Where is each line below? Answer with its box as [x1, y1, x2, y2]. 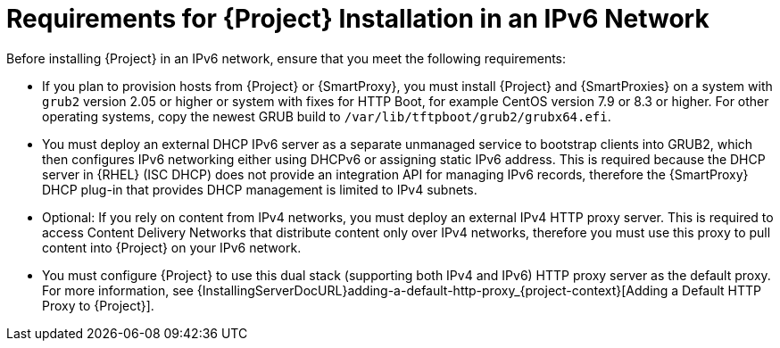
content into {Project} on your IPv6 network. [42, 239, 302, 255]
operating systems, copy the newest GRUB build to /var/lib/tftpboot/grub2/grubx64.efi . [42, 108, 611, 124]
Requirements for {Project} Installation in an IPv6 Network [6, 4, 709, 34]
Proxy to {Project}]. [42, 297, 154, 313]
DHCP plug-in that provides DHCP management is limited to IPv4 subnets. [42, 181, 477, 197]
